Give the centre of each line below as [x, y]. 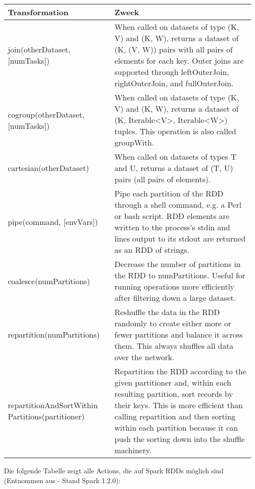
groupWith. [134, 142]
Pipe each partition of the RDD [169, 193]
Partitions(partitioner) [46, 416]
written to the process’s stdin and [172, 227]
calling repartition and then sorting [175, 416]
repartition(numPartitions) [54, 334]
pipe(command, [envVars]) [53, 221]
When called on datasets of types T [176, 157]
